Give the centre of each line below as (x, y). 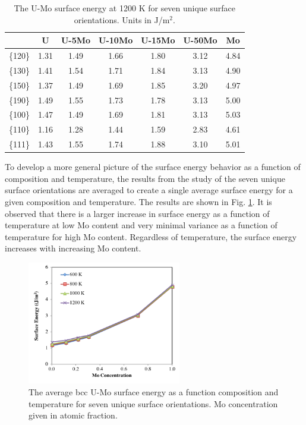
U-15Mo (158, 40)
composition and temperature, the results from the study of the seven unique (145, 178)
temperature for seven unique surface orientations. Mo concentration (153, 403)
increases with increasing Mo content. (73, 248)
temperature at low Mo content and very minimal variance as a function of (141, 225)
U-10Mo (116, 40)
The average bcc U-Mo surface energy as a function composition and (154, 392)
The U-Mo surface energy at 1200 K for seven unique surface (125, 8)
